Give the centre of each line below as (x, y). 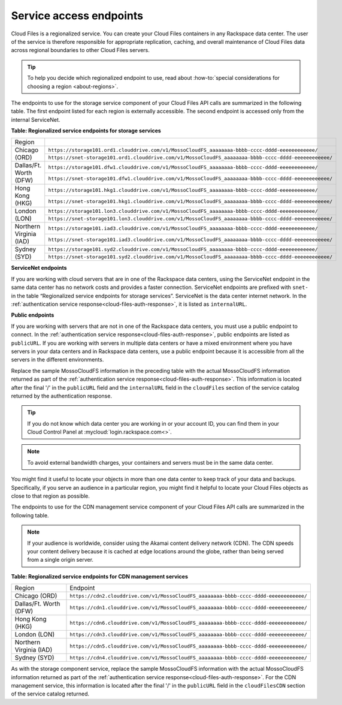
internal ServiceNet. (36, 119)
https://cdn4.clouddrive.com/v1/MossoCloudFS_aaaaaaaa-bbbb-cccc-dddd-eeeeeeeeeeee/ (189, 657)
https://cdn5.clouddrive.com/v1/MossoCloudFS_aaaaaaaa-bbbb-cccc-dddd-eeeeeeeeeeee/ (189, 646)
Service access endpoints (77, 16)
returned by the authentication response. (61, 396)
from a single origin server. (60, 560)
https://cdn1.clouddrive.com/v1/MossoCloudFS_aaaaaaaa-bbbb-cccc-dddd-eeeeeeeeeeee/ (189, 608)
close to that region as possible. (50, 496)
